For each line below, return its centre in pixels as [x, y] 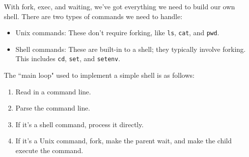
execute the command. [49, 150]
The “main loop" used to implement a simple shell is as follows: [99, 75]
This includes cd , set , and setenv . [68, 58]
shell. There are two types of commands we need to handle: [93, 16]
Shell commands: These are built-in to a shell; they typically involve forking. [130, 49]
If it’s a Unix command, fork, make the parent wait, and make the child [124, 141]
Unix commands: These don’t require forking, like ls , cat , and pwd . [117, 33]
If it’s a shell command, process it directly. [80, 124]
